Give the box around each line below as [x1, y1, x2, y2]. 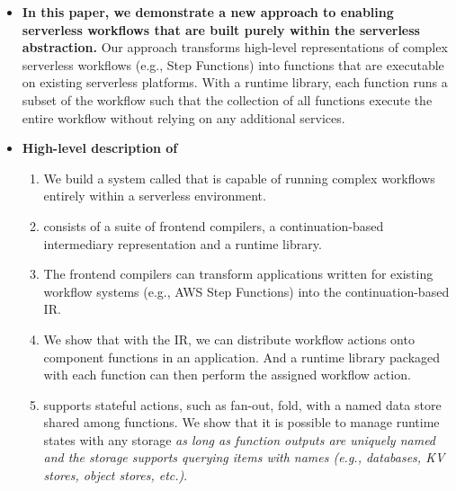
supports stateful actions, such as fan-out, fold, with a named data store [43, 395, 442, 414]
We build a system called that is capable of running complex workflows [43, 168, 435, 187]
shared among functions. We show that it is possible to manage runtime [43, 413, 440, 432]
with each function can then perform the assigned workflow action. [43, 365, 411, 384]
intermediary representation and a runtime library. [43, 234, 322, 253]
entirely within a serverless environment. [43, 186, 266, 205]
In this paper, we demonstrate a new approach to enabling [22, 3, 394, 21]
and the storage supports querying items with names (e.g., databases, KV [43, 448, 445, 467]
